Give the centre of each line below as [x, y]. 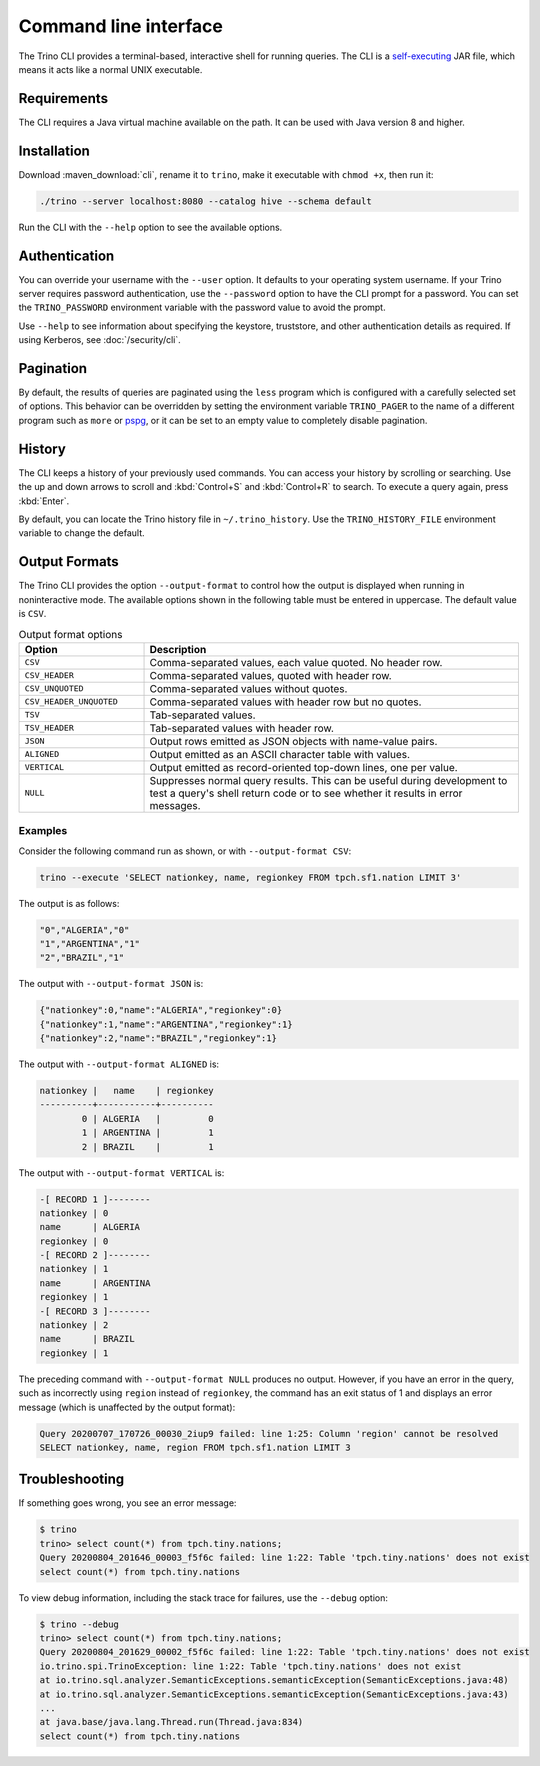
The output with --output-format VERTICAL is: [121, 1172]
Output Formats [68, 561]
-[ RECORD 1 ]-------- [95, 1199]
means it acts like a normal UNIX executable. [110, 69]
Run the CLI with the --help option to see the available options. [150, 227]
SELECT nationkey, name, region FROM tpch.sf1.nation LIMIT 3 [195, 1447]
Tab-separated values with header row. [242, 728]
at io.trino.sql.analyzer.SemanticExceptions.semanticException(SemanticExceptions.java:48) [274, 1680]
